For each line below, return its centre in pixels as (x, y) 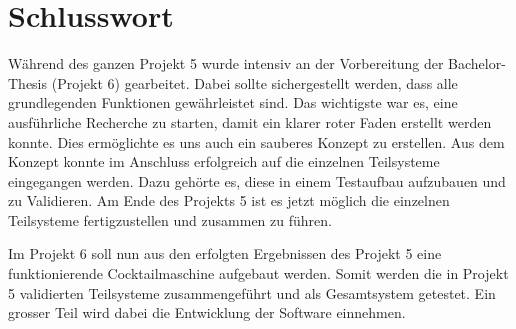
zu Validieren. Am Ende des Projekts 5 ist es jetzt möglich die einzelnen (229, 200)
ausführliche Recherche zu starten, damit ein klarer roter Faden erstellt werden (250, 121)
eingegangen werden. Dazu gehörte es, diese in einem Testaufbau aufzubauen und (257, 180)
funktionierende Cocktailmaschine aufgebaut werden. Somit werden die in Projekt (258, 273)
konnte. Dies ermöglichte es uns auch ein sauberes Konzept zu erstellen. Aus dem (256, 141)
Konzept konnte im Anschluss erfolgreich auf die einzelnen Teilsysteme (224, 161)
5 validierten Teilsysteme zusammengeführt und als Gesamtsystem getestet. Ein (252, 292)
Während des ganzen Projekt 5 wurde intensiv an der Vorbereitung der (226, 63)
